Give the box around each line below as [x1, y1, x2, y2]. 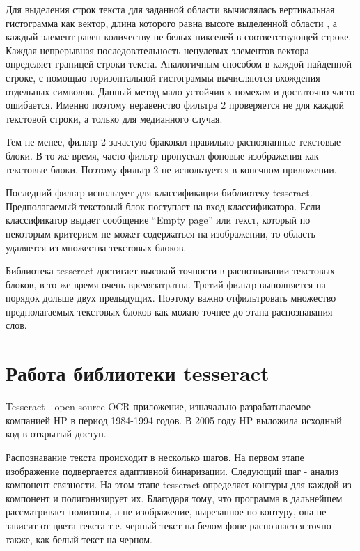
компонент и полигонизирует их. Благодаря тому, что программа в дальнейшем [6, 490, 343, 505]
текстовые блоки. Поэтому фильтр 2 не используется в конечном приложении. [6, 162, 337, 176]
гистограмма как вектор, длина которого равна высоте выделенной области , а [6, 15, 337, 30]
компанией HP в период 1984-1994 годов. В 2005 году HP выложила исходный [6, 412, 342, 427]
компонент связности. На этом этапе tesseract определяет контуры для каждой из [6, 477, 352, 492]
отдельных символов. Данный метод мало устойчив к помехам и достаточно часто [6, 84, 355, 98]
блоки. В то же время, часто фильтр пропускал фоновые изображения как [6, 148, 319, 162]
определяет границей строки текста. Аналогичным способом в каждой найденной [6, 56, 352, 71]
